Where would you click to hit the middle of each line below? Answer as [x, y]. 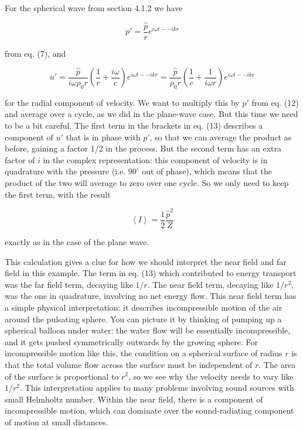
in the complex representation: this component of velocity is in [155, 159]
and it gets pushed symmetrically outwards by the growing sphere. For [132, 341]
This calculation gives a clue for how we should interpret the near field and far [146, 261]
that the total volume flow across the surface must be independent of [129, 364]
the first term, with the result [58, 194]
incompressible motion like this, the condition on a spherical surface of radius [144, 353]
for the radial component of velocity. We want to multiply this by [122, 102]
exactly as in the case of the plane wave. [77, 241]
